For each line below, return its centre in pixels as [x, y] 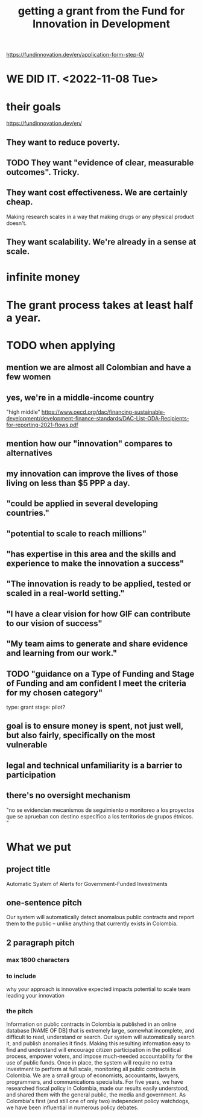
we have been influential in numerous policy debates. [72, 1107]
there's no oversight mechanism [68, 795]
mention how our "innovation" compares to [90, 444]
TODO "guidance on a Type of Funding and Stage [100, 674]
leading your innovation [36, 996]
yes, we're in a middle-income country [80, 397]
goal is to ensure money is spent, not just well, [95, 726]
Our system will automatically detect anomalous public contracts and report [100, 917]
